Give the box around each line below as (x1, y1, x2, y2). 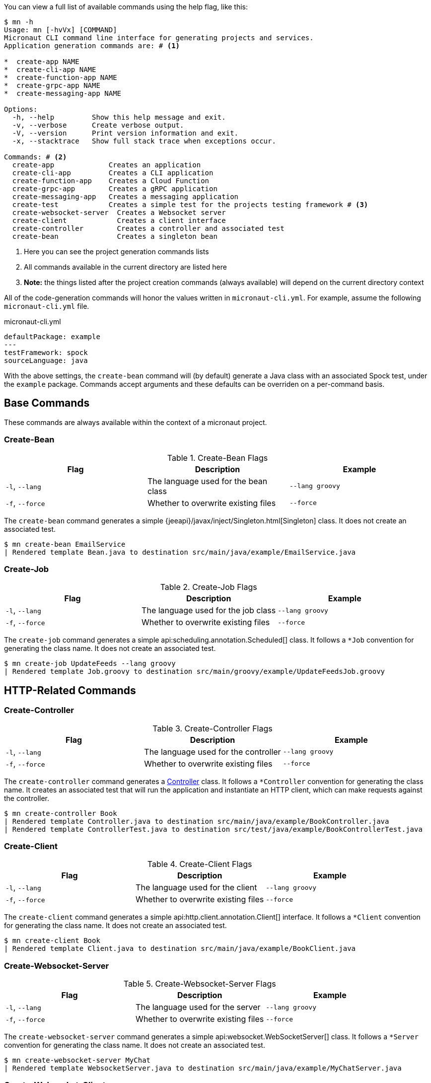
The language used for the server (136, 1002, 261, 1012)
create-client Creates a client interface (12, 217, 226, 224)
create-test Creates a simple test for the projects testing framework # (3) (12, 201, 368, 209)
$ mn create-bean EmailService (4, 540, 126, 548)
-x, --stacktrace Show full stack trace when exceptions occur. (12, 137, 276, 145)
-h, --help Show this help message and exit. (12, 113, 226, 121)
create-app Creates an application (12, 161, 201, 169)
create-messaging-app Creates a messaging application (12, 193, 239, 201)
